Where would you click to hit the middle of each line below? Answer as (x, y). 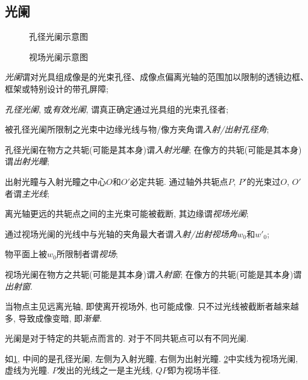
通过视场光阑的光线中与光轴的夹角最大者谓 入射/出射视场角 (121, 233)
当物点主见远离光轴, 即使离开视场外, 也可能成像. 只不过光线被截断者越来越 (152, 306)
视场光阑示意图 (58, 56)
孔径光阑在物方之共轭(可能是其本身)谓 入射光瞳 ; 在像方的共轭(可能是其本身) (153, 149)
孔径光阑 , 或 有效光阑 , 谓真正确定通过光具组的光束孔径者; (117, 109)
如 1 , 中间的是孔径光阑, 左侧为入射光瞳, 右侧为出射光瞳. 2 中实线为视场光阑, (152, 358)
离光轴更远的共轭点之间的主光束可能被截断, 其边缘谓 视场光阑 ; (127, 213)
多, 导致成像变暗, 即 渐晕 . (54, 318)
